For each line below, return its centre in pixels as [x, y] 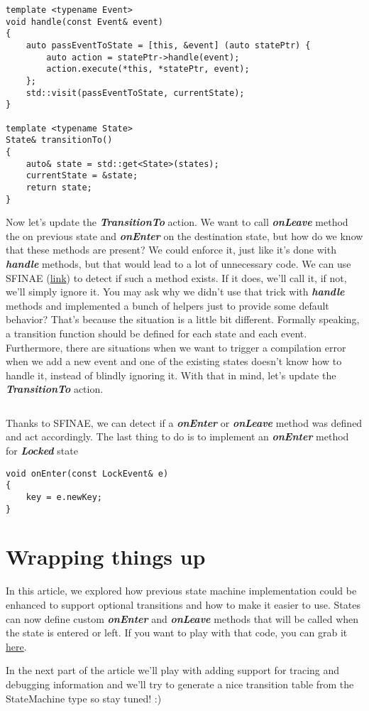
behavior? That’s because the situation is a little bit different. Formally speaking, [183, 319]
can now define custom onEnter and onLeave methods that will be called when [182, 618]
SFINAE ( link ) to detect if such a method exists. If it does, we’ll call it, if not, [176, 277]
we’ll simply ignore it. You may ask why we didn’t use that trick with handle [175, 292]
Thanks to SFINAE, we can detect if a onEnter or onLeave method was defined [184, 422]
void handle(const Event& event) [84, 22]
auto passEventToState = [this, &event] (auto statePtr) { [168, 45]
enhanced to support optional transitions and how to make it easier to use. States [183, 604]
